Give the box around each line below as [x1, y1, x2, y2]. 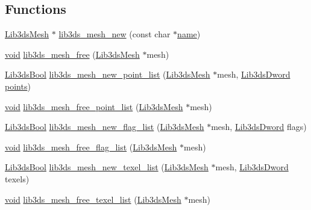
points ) [5, 79, 31, 92]
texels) [5, 172, 30, 185]
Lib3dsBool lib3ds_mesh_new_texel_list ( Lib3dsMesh [5, 161, 209, 173]
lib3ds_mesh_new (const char [58, 28, 171, 40]
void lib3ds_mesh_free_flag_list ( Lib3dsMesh [5, 140, 177, 153]
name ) [177, 28, 201, 40]
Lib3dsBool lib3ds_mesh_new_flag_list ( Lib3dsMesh [5, 120, 204, 133]
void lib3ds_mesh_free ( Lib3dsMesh [5, 48, 140, 60]
